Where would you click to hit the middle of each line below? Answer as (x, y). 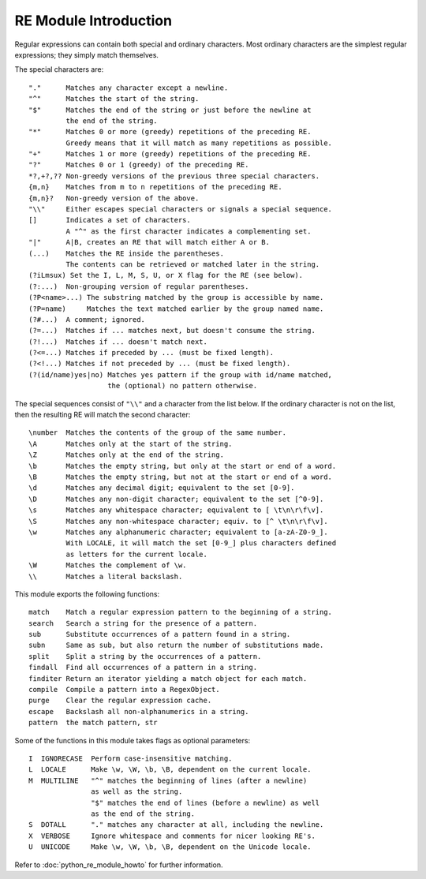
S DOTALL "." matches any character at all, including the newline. (176, 825)
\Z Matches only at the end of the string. (127, 455)
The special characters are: (59, 69)
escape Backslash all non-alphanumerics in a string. (139, 711)
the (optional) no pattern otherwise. (183, 386)
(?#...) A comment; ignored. (87, 319)
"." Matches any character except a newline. (129, 88)
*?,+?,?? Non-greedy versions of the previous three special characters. (174, 176)
